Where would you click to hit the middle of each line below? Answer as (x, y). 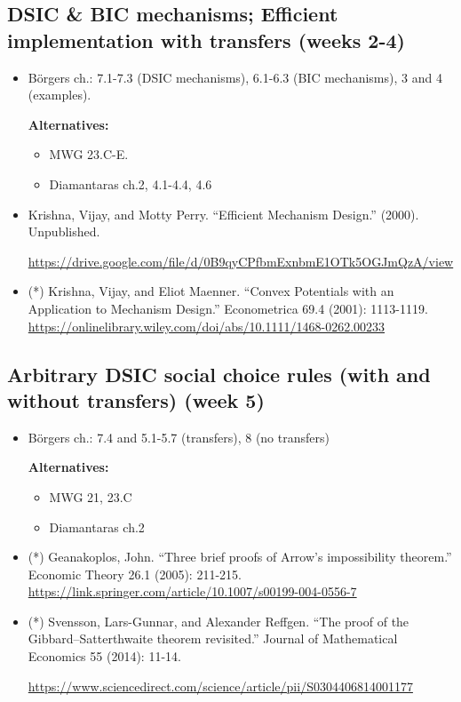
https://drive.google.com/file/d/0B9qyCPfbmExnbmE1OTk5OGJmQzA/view (241, 261)
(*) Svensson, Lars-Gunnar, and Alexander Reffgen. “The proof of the (219, 621)
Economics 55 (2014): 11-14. (104, 656)
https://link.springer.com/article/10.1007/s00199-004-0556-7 (192, 591)
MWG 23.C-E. (89, 154)
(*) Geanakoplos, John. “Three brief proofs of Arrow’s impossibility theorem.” (240, 557)
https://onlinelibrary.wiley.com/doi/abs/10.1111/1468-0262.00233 (207, 326)
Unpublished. (64, 231)
